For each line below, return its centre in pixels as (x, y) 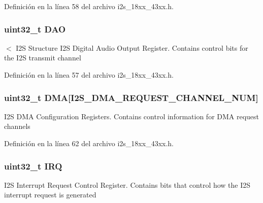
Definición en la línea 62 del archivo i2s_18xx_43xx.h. (89, 143)
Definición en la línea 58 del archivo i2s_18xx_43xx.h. (89, 6)
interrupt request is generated (50, 195)
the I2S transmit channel (43, 58)
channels (17, 126)
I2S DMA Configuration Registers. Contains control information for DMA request (132, 116)
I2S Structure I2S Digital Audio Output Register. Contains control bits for (132, 47)
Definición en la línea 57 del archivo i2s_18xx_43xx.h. (89, 75)
